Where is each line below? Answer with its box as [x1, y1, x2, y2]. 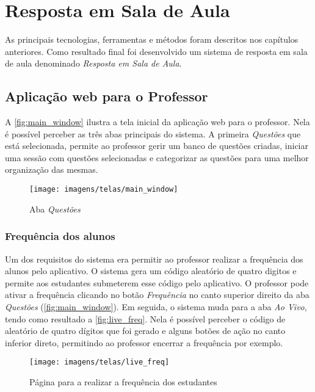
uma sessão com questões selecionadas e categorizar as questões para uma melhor [5, 151, 309, 164]
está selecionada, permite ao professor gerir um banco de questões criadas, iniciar [5, 139, 308, 152]
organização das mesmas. [5, 163, 98, 176]
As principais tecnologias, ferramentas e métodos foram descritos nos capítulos [5, 33, 299, 46]
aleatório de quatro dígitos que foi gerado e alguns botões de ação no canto [5, 324, 286, 337]
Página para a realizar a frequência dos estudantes [29, 375, 217, 388]
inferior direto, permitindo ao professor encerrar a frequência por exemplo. [5, 336, 283, 349]
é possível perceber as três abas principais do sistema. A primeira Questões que [5, 127, 301, 140]
